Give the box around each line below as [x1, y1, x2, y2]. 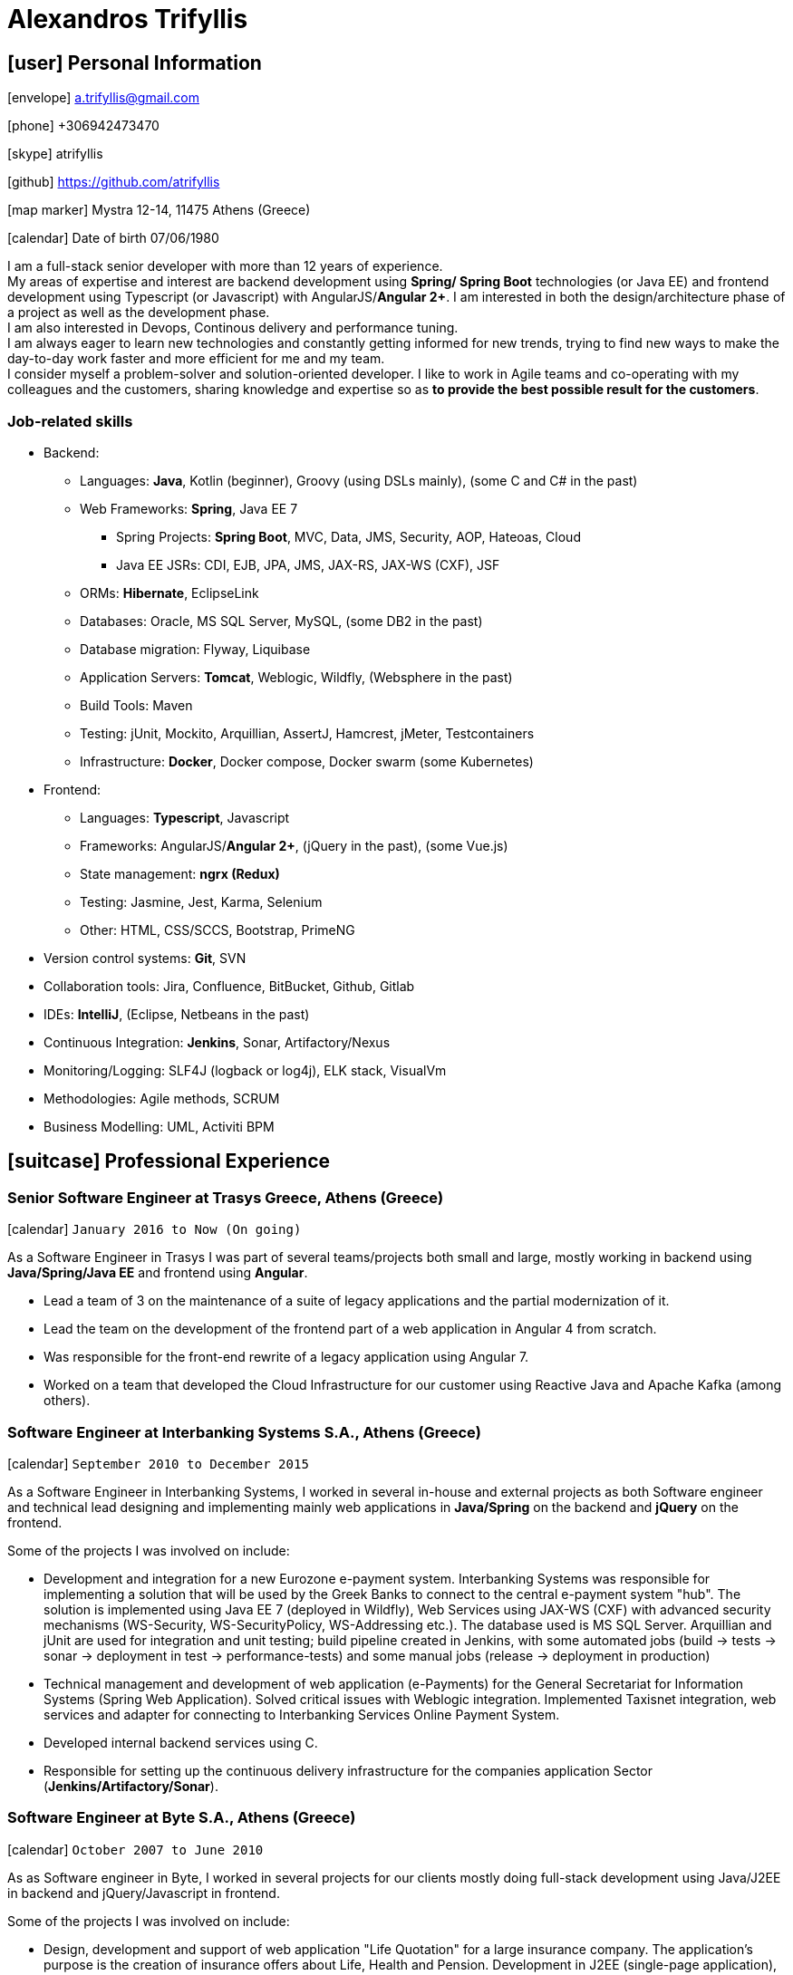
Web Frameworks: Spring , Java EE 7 [80, 500, 298, 516]
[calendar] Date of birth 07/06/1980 [7, 230, 219, 246]
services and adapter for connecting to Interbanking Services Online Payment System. [44, 1706, 560, 1722]
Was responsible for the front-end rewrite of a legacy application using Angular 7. [44, 1349, 529, 1365]
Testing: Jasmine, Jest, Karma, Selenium [80, 893, 323, 910]
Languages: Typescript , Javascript [80, 809, 290, 825]
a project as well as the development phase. [7, 304, 270, 321]
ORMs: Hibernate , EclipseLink [80, 584, 259, 601]
